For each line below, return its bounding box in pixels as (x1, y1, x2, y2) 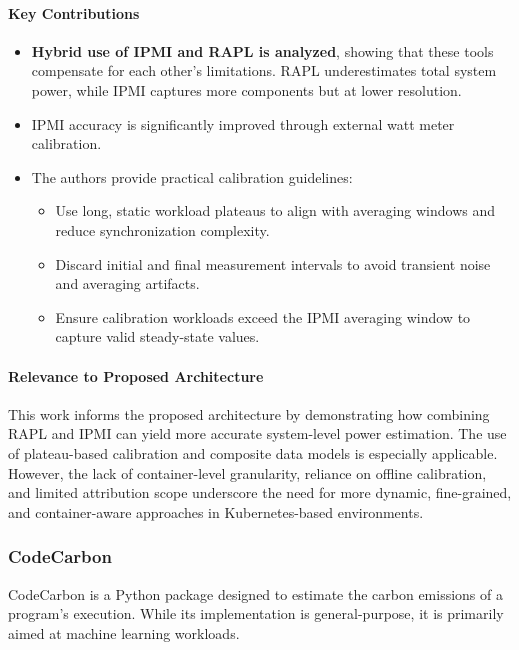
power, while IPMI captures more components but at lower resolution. (31, 79, 462, 100)
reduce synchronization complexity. (55, 219, 270, 240)
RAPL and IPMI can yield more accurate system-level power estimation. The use (8, 423, 507, 444)
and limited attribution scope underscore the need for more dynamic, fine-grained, (8, 482, 512, 503)
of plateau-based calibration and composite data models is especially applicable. (8, 442, 498, 463)
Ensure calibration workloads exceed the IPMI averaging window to (55, 306, 471, 327)
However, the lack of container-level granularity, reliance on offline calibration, (8, 462, 487, 483)
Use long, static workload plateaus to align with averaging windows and (55, 200, 496, 221)
